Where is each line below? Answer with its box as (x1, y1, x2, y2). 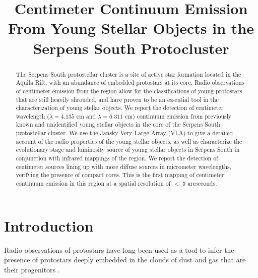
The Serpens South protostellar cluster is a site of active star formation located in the (16, 70, 241, 78)
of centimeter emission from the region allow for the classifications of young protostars (16, 86, 242, 95)
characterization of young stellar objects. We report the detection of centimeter (16, 103, 224, 112)
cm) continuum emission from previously (124, 112, 232, 120)
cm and (76, 112, 96, 120)
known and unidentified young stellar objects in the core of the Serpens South (16, 120, 220, 129)
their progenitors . (4, 264, 60, 274)
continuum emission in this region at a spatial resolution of (16, 179, 171, 188)
